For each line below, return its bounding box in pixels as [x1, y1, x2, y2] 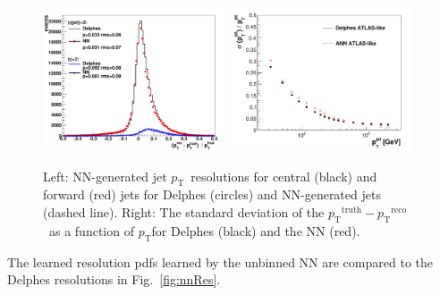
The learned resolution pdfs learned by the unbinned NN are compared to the [7, 252, 433, 271]
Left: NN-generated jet [43, 166, 167, 185]
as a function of [48, 221, 134, 240]
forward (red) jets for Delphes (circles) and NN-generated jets [43, 185, 381, 204]
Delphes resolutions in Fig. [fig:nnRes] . [7, 270, 221, 289]
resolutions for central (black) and [190, 166, 377, 185]
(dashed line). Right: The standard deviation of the [43, 202, 325, 221]
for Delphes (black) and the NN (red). [151, 221, 360, 240]
